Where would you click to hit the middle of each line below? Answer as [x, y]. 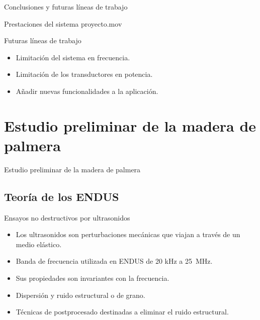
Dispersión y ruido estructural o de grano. [80, 295]
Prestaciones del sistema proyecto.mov [63, 23]
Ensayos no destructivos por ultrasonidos [67, 217]
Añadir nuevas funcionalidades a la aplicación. [87, 91]
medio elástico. [39, 244]
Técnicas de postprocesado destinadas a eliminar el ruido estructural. [122, 312]
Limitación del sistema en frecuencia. [73, 57]
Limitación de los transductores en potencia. [84, 74]
